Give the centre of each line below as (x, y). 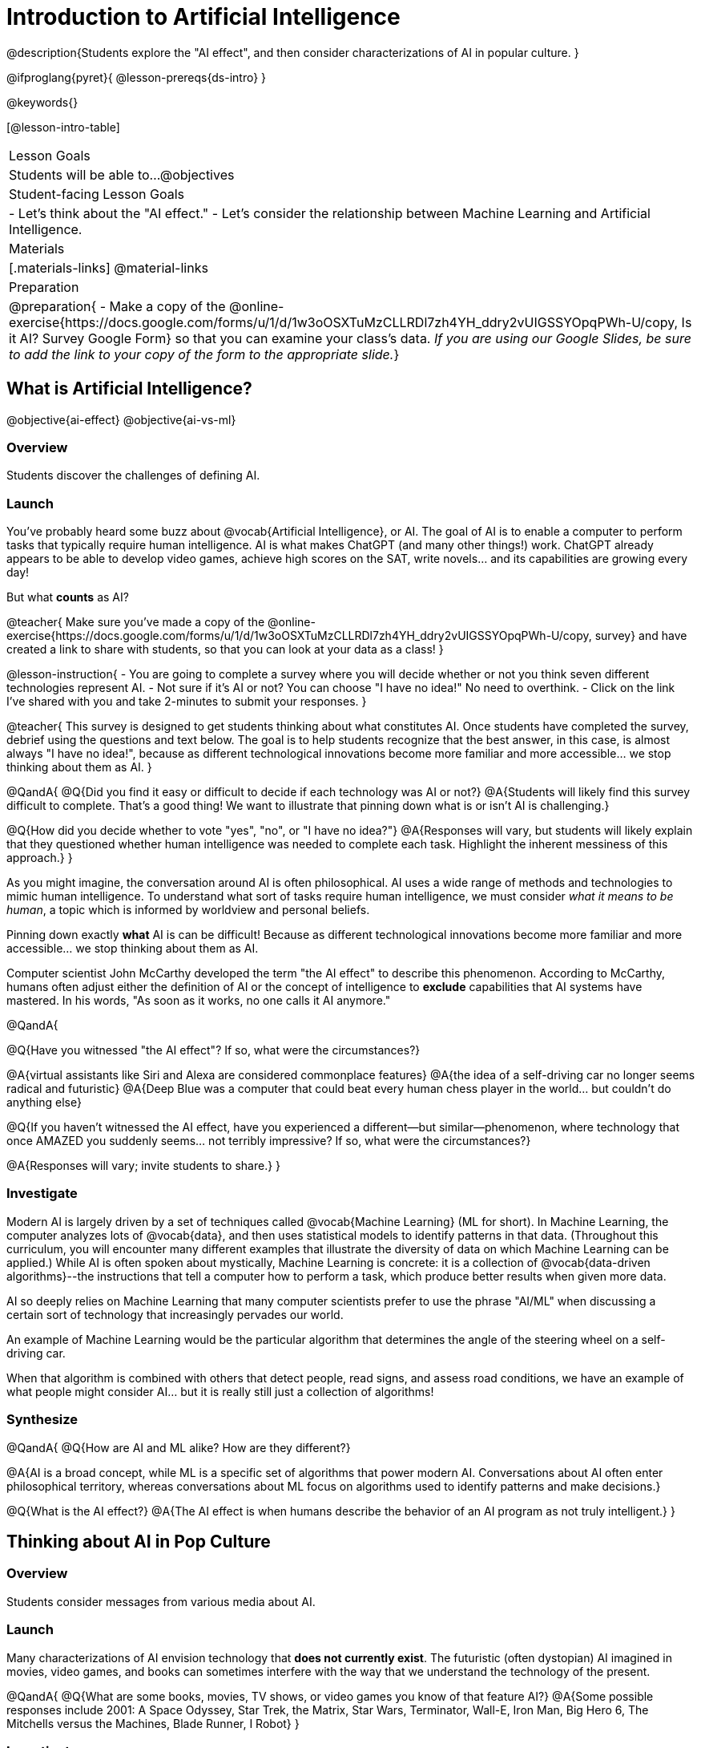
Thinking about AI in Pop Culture (139, 1542)
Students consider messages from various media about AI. (161, 1601)
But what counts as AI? (68, 597)
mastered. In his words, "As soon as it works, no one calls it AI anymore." (199, 1001)
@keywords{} (42, 102)
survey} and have (641, 636)
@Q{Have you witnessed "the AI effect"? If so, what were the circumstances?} (214, 1050)
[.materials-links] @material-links (109, 267)
